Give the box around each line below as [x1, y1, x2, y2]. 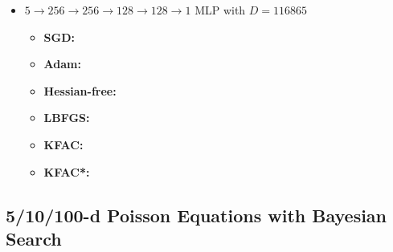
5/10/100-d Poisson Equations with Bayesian [6, 202, 387, 227]
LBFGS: [43, 109, 90, 126]
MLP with [194, 2, 246, 18]
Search [6, 226, 62, 250]
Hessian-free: [43, 82, 117, 99]
